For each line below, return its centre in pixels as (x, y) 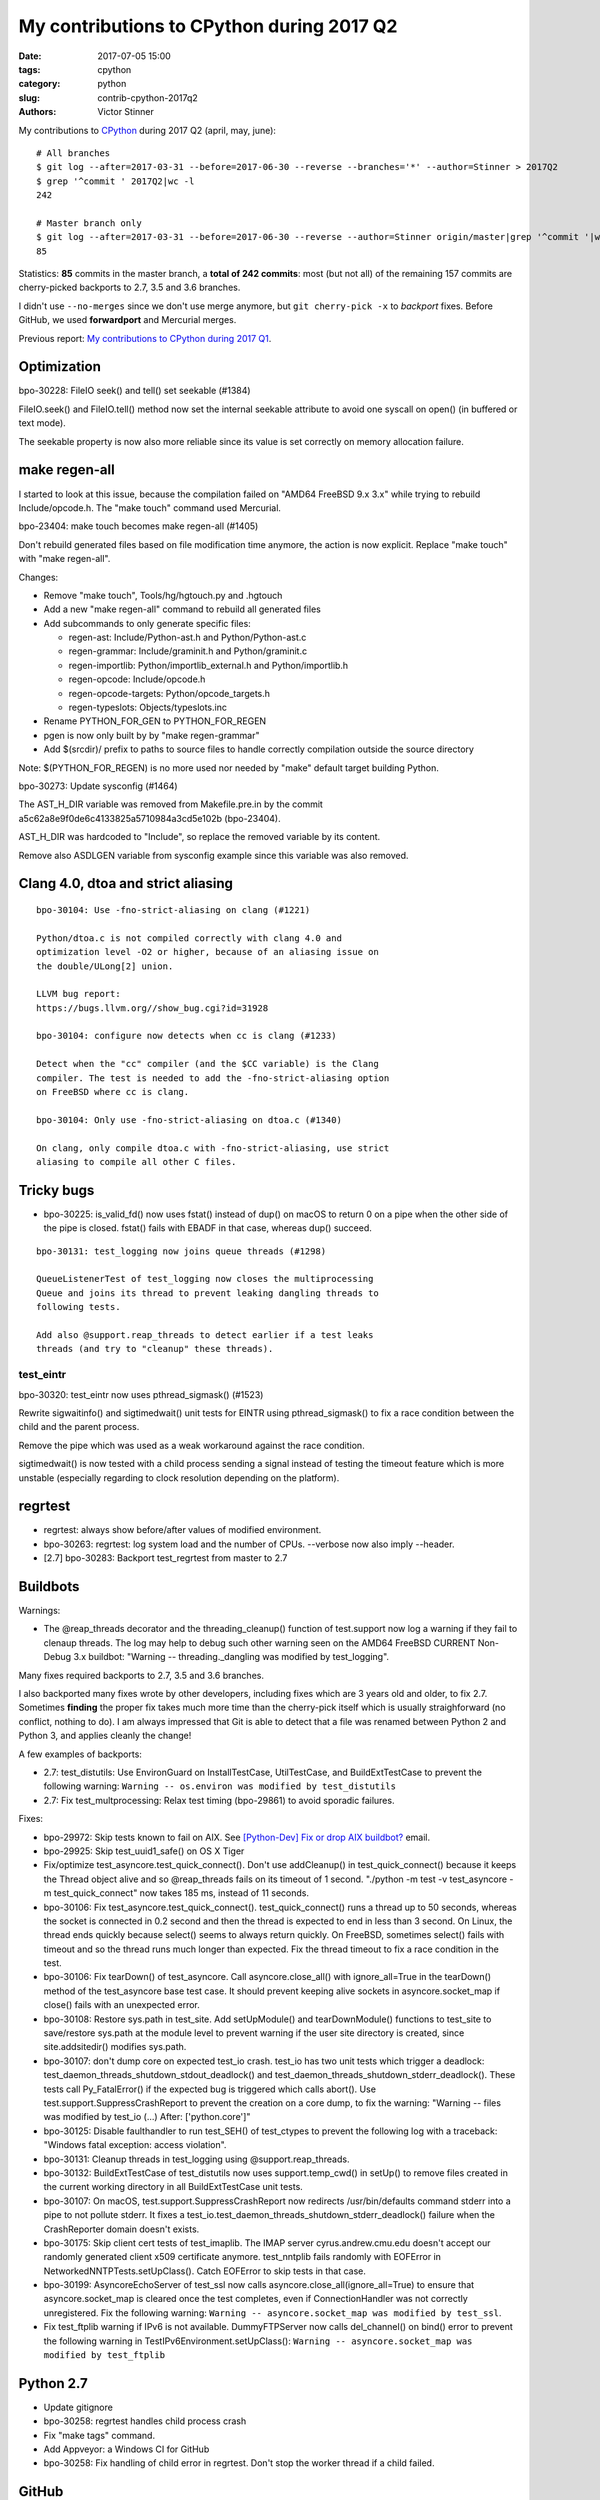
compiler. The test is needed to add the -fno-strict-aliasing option (213, 1078)
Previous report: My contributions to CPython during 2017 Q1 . (145, 338)
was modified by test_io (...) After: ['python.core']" (147, 2117)
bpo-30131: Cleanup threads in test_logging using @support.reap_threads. (196, 2159)
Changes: (38, 577)
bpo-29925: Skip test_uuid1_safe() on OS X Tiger (144, 1851)
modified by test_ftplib (104, 2355)
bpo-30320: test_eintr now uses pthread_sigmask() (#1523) (141, 1394)
